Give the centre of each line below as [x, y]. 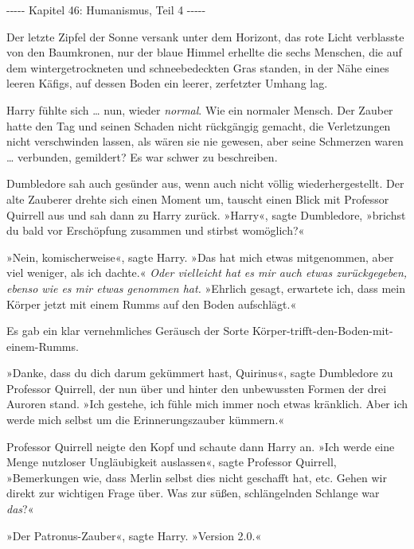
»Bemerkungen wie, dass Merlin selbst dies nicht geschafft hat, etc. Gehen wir [197, 477]
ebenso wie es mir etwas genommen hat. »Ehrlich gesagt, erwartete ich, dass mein [206, 288]
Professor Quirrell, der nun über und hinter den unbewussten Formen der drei [197, 388]
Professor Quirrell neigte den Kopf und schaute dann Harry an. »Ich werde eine [201, 446]
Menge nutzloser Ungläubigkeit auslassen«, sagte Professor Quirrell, [172, 462]
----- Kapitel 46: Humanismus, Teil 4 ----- [106, 10]
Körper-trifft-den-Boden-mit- [323, 331]
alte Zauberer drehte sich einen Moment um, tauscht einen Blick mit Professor [198, 199]
